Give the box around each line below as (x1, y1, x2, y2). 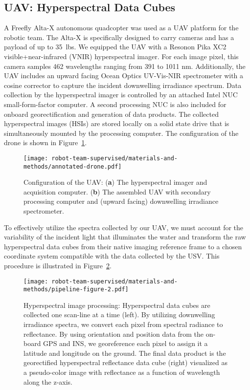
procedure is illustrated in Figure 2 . (4, 260, 112, 270)
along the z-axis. (23, 376, 73, 387)
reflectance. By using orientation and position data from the (23, 328, 204, 339)
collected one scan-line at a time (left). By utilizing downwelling (23, 309, 215, 320)
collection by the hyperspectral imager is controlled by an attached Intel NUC (4, 89, 238, 100)
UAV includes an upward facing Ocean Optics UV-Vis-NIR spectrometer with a (4, 70, 244, 81)
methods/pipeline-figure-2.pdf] (23, 286, 129, 293)
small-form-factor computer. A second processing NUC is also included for (4, 99, 227, 109)
